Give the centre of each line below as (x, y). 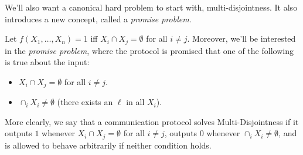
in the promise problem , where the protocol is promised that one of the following (149, 50)
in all (135, 102)
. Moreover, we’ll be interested (241, 38)
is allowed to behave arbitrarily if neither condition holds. (108, 145)
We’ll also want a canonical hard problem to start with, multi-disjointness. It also (151, 7)
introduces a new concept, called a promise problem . (98, 18)
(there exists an (85, 102)
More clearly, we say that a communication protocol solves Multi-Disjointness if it (152, 121)
